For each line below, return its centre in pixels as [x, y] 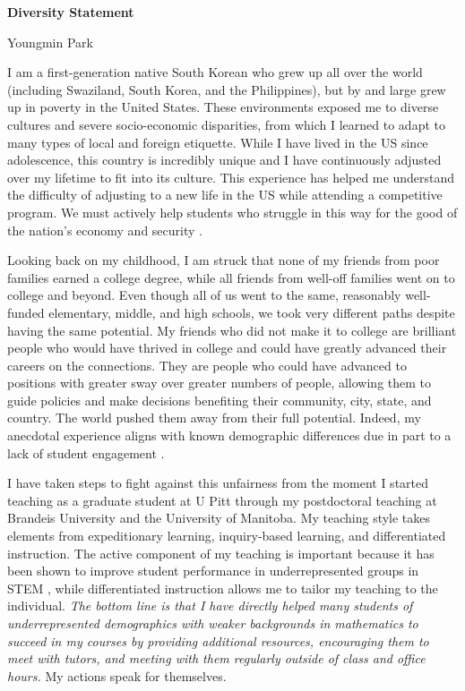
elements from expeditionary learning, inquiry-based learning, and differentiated [227, 536]
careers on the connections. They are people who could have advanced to [207, 365]
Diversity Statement [71, 12]
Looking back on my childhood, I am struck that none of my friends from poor [224, 260]
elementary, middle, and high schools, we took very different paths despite [252, 312]
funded [26, 312]
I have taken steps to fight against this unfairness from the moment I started [218, 483]
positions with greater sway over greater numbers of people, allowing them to [220, 383]
